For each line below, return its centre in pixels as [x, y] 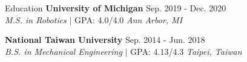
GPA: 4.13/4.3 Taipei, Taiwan [186, 51]
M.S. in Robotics [36, 19]
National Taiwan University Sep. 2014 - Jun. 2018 [105, 40]
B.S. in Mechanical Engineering [64, 51]
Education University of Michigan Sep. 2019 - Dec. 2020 [116, 8]
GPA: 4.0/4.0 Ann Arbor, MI [129, 19]
